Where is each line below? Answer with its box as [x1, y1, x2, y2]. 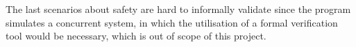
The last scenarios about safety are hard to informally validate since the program [6, 2, 351, 16]
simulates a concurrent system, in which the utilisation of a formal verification [6, 15, 338, 29]
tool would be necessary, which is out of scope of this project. [6, 29, 266, 43]
